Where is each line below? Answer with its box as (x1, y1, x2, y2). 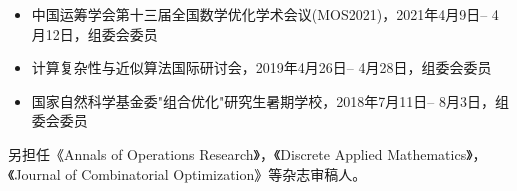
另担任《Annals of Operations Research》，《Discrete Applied (8, 143, 383, 164)
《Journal (8, 163, 61, 184)
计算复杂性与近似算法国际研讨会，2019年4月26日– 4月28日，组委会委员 (31, 57, 492, 78)
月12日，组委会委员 (31, 23, 158, 44)
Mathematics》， (387, 143, 487, 164)
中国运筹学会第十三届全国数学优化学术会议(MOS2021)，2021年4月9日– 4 (31, 4, 499, 24)
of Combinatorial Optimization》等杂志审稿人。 (65, 163, 367, 184)
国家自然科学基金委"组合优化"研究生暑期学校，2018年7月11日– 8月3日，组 (31, 90, 509, 111)
